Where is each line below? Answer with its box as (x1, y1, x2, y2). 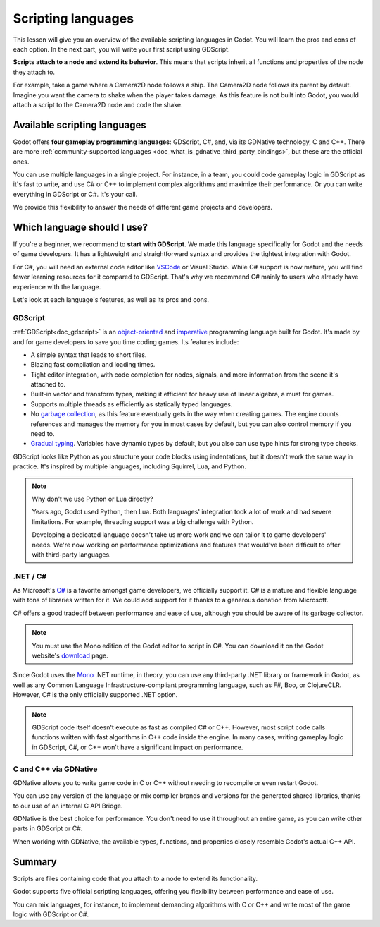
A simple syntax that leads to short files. (30, 350, 147, 359)
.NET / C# (13, 571, 47, 581)
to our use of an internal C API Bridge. (13, 801, 123, 810)
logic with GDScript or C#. (13, 910, 89, 919)
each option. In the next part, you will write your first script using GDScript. (13, 44, 230, 53)
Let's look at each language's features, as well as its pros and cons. (13, 296, 210, 303)
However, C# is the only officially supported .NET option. (13, 691, 178, 699)
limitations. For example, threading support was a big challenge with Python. (32, 517, 254, 526)
